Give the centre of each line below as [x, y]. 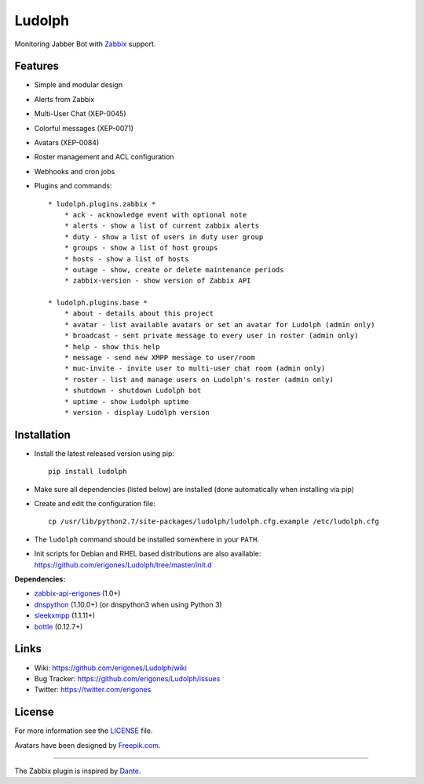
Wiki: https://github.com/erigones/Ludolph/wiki [111, 668]
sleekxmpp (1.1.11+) [65, 615]
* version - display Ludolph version [137, 412]
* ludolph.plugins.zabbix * [102, 204]
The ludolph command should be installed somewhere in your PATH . [146, 539]
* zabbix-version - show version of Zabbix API [157, 281]
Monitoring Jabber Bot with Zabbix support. [85, 44]
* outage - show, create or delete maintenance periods [174, 270]
